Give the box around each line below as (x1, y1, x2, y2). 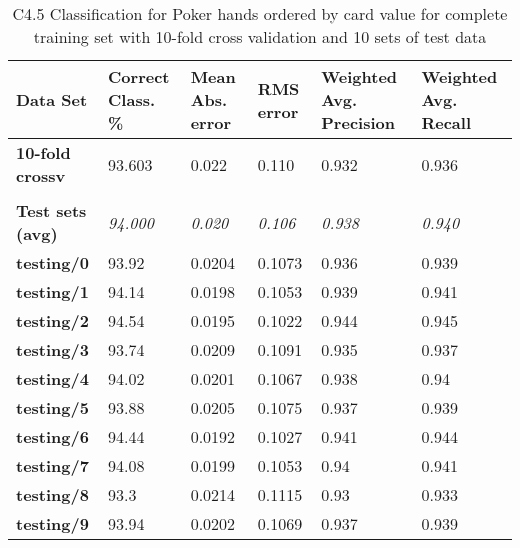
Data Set (16, 88, 88, 111)
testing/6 (16, 425, 89, 448)
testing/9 (16, 512, 89, 535)
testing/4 (16, 367, 89, 390)
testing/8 (16, 483, 89, 506)
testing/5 (16, 396, 89, 419)
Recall (421, 111, 472, 134)
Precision (321, 111, 395, 134)
